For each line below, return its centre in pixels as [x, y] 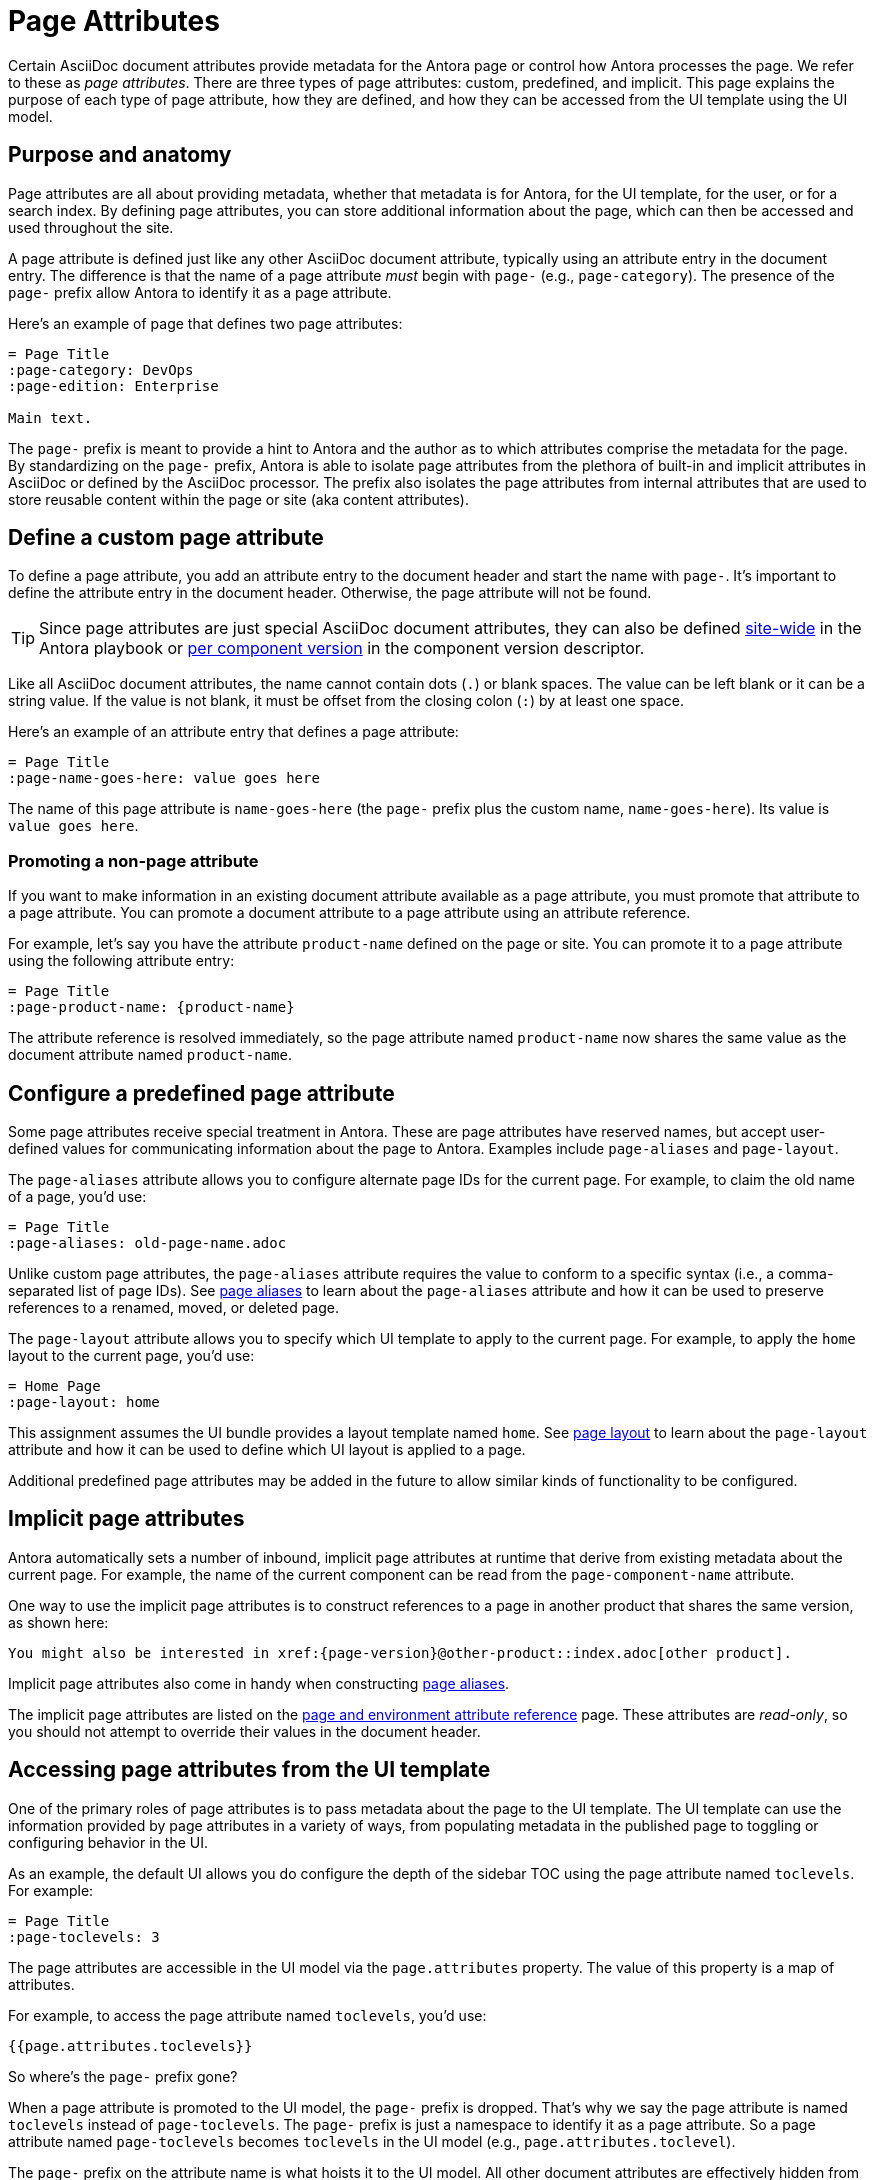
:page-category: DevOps [101, 369]
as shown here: [58, 1622]
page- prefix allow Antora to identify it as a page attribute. [200, 292]
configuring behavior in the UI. [108, 1842]
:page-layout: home [84, 1402]
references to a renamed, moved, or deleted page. [174, 1308]
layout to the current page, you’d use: [131, 1356]
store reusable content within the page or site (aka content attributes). [238, 499]
